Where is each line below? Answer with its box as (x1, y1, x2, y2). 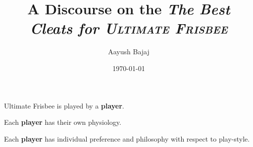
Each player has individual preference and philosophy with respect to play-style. (4, 133, 250, 144)
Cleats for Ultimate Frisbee (30, 18, 228, 38)
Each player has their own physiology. (4, 117, 121, 127)
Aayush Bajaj (108, 46, 150, 57)
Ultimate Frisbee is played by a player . (4, 100, 124, 110)
